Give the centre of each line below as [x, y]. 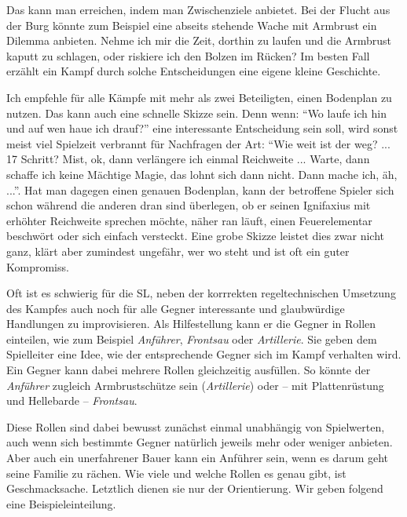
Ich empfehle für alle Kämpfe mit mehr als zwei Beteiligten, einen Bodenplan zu [199, 97]
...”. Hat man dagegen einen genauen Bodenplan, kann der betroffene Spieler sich [200, 189]
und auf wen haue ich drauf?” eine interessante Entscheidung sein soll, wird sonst [202, 128]
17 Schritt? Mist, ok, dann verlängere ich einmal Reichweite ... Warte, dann [188, 159]
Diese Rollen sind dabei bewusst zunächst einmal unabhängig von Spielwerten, [196, 426]
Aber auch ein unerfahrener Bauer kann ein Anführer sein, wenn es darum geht [198, 458]
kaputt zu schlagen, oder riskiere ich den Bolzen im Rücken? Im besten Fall [188, 55]
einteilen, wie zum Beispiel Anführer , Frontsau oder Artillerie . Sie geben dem [192, 339]
